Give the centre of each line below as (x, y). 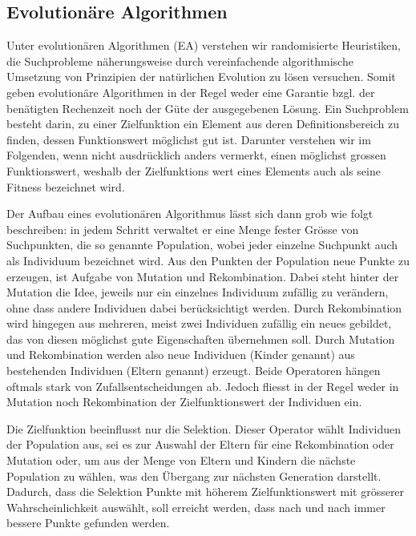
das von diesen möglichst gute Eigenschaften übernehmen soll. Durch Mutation (201, 339)
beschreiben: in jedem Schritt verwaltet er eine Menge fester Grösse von (183, 229)
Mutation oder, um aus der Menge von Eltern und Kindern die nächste (181, 460)
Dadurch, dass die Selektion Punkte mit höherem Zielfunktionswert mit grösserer (206, 492)
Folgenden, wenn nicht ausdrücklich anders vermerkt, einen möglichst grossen (196, 155)
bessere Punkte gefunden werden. (88, 523)
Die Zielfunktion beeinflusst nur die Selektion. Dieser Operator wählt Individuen (204, 428)
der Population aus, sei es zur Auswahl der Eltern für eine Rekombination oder (200, 444)
